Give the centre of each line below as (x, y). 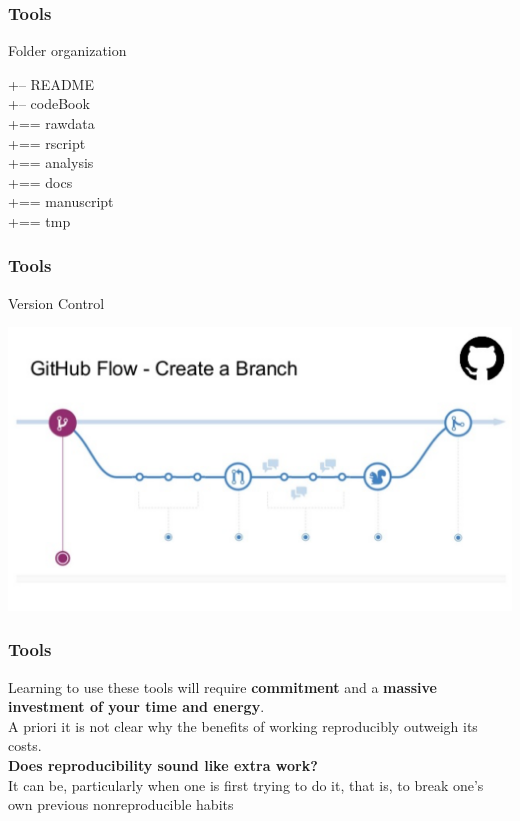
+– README (51, 83)
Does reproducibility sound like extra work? (163, 765)
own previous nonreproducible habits (121, 804)
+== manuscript (61, 201)
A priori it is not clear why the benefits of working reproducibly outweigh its (243, 725)
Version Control (56, 302)
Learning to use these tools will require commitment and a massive (222, 686)
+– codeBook (49, 103)
